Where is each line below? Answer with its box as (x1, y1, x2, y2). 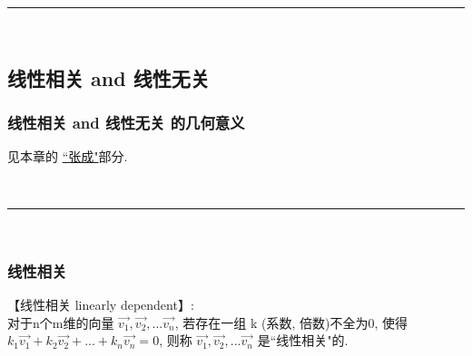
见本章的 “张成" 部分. (7, 147, 128, 166)
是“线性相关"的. (257, 331, 349, 350)
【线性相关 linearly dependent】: (7, 295, 194, 314)
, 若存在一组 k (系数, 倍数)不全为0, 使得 (174, 313, 408, 332)
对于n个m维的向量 (7, 313, 114, 332)
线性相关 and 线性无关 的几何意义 (7, 111, 245, 133)
